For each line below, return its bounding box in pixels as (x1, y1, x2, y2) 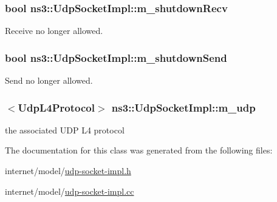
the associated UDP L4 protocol (5, 123, 125, 136)
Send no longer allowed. (5, 74, 93, 87)
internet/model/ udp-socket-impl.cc (5, 184, 134, 197)
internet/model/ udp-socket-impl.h (5, 164, 131, 177)
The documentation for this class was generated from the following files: (5, 144, 273, 157)
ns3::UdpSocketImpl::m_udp (111, 99, 256, 115)
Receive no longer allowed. (5, 24, 103, 37)
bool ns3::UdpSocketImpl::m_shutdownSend (5, 50, 227, 65)
